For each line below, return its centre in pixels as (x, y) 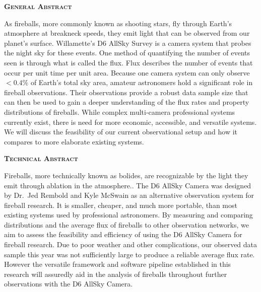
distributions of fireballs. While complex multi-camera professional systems (120, 112)
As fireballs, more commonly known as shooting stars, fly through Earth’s (118, 23)
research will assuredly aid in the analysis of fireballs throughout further (116, 274)
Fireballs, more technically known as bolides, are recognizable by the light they (126, 175)
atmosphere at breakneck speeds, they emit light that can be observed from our (127, 33)
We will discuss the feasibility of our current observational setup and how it (121, 132)
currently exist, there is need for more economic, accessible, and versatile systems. (130, 122)
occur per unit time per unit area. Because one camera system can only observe (127, 72)
